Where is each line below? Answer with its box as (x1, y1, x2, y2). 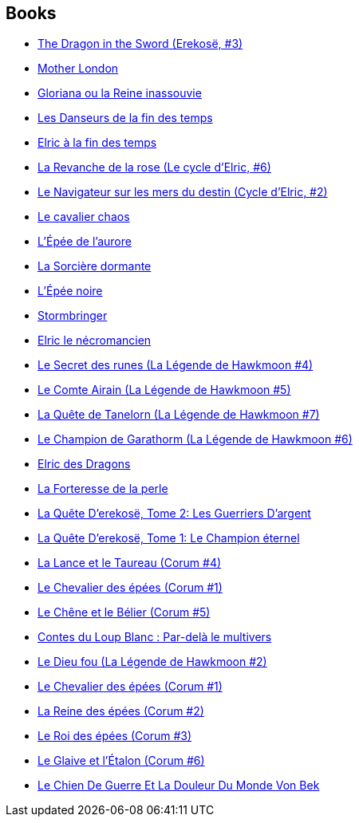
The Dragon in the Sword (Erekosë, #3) (37, 37, 243, 51)
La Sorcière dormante (37, 259, 152, 274)
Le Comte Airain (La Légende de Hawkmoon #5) (37, 383, 291, 397)
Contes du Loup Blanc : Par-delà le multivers (37, 630, 272, 644)
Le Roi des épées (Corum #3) (37, 729, 192, 743)
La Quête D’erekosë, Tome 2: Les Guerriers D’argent (37, 506, 311, 521)
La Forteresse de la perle (37, 482, 168, 496)
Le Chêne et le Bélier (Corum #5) (37, 605, 211, 620)
